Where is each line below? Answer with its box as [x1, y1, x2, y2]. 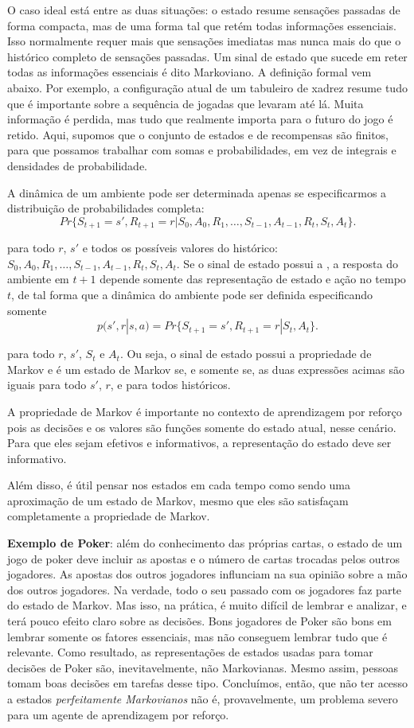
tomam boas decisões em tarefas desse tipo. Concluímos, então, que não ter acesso [7, 675, 408, 691]
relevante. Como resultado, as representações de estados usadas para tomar [7, 644, 373, 660]
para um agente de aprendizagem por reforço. [7, 706, 229, 722]
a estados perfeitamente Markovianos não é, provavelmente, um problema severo [7, 691, 398, 707]
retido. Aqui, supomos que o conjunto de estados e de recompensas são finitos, [7, 126, 389, 142]
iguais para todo [7, 376, 87, 393]
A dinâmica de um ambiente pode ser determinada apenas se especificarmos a [7, 184, 387, 200]
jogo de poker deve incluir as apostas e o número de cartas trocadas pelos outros [7, 550, 400, 566]
